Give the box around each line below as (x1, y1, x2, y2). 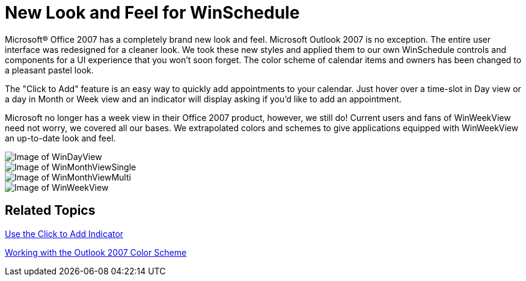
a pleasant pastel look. (5, 64, 94, 75)
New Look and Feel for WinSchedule (5, 2, 300, 23)
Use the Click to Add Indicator (5, 228, 124, 239)
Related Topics (5, 203, 96, 218)
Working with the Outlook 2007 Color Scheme (5, 247, 187, 258)
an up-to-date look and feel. (5, 132, 116, 143)
